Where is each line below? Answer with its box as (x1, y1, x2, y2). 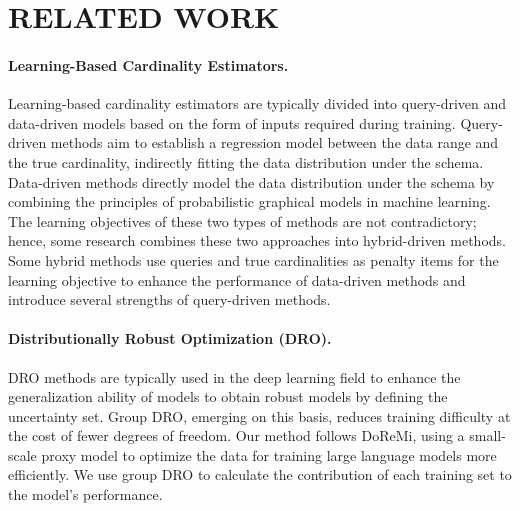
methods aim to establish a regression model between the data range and (50, 132, 499, 153)
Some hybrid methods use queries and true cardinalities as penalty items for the (8, 249, 499, 270)
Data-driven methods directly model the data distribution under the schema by (8, 171, 495, 192)
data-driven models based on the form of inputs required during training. (8, 112, 456, 133)
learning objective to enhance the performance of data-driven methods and (8, 269, 466, 290)
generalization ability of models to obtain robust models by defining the (8, 386, 448, 407)
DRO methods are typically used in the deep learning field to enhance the (8, 366, 461, 387)
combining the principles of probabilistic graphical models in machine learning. (8, 191, 491, 212)
